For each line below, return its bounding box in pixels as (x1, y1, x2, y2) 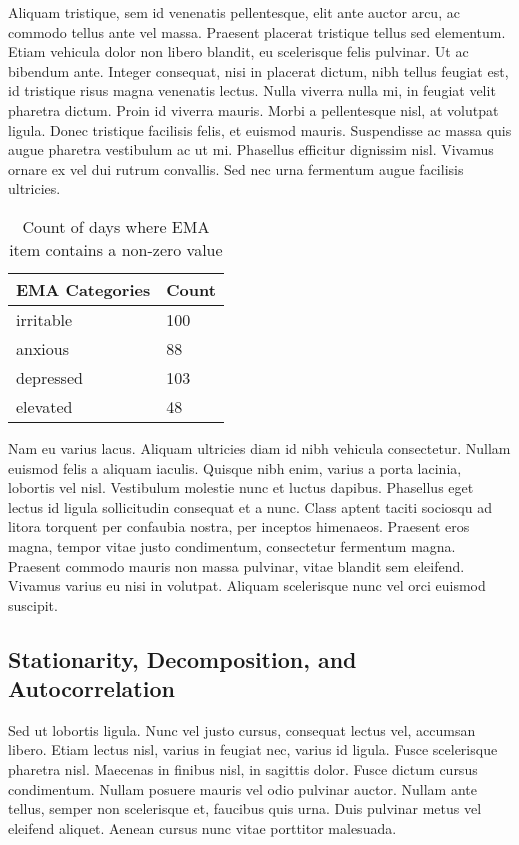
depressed (16, 365, 83, 389)
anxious (16, 336, 69, 360)
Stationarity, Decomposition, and (8, 643, 357, 674)
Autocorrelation (8, 673, 175, 704)
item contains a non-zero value (9, 237, 223, 261)
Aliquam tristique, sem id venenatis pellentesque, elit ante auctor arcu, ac (8, 2, 460, 22)
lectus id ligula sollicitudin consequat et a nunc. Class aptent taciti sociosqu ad (8, 496, 492, 517)
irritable (16, 307, 73, 331)
